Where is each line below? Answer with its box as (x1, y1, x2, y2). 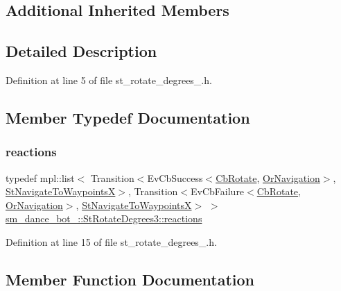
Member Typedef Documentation (6, 106, 250, 128)
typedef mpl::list (6, 170, 75, 185)
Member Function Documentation (6, 268, 255, 290)
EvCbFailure (191, 184, 245, 199)
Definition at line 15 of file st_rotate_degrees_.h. (6, 234, 217, 249)
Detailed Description (6, 40, 157, 62)
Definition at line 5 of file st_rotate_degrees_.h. (6, 72, 212, 87)
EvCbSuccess (147, 170, 203, 185)
